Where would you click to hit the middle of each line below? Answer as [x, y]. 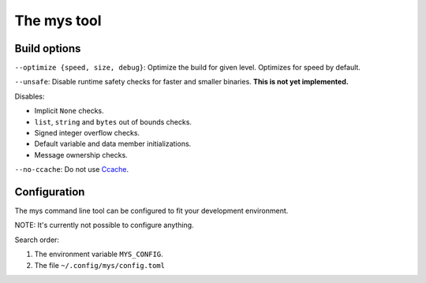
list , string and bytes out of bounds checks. [113, 121]
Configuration [50, 192]
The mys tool [58, 20]
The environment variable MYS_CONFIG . [99, 254]
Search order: [37, 240]
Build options [48, 48]
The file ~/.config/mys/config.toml [100, 265]
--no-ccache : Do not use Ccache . [72, 169]
